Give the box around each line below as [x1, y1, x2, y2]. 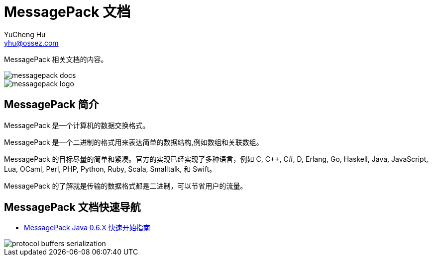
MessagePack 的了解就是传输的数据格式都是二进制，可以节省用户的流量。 [4, 181, 247, 190]
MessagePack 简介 [4, 98, 99, 111]
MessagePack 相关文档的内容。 [4, 55, 108, 64]
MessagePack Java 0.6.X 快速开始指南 [24, 223, 150, 232]
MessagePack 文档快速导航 [4, 201, 141, 214]
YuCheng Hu [4, 30, 46, 39]
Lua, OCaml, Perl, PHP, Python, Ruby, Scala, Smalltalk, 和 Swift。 [4, 164, 216, 173]
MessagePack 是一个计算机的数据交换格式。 [4, 121, 150, 130]
